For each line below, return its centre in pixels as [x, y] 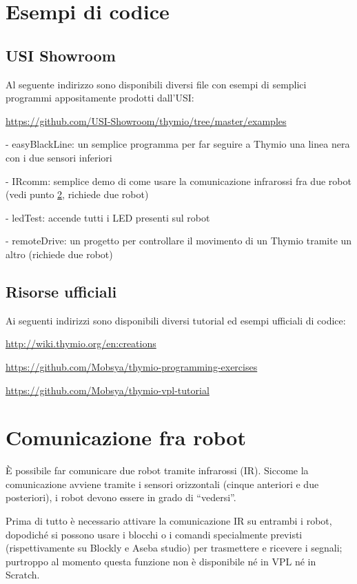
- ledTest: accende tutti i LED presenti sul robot [108, 217]
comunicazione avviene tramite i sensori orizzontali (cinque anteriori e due [162, 484]
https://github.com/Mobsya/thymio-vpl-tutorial [108, 390]
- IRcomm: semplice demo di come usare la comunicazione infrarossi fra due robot [178, 181]
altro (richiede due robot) [59, 254]
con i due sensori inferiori [59, 157]
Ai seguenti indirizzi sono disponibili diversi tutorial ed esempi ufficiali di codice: [176, 320]
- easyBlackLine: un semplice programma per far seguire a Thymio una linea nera [178, 144]
